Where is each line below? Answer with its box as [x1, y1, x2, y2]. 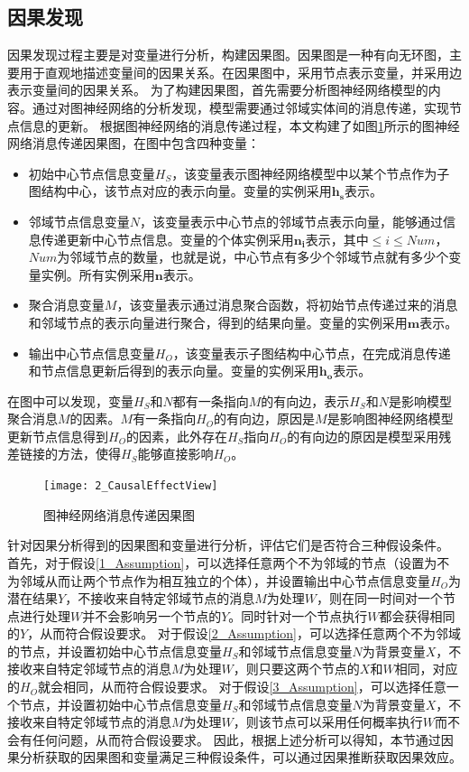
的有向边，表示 [261, 391, 350, 410]
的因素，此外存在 [125, 426, 227, 445]
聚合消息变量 [28, 295, 105, 314]
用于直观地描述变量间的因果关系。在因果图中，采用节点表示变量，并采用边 [19, 62, 462, 81]
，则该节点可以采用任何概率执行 [233, 712, 423, 731]
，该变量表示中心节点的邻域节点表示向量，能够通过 [140, 211, 444, 230]
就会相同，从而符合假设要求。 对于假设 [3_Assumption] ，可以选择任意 [37, 677, 446, 696]
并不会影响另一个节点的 [82, 606, 222, 625]
